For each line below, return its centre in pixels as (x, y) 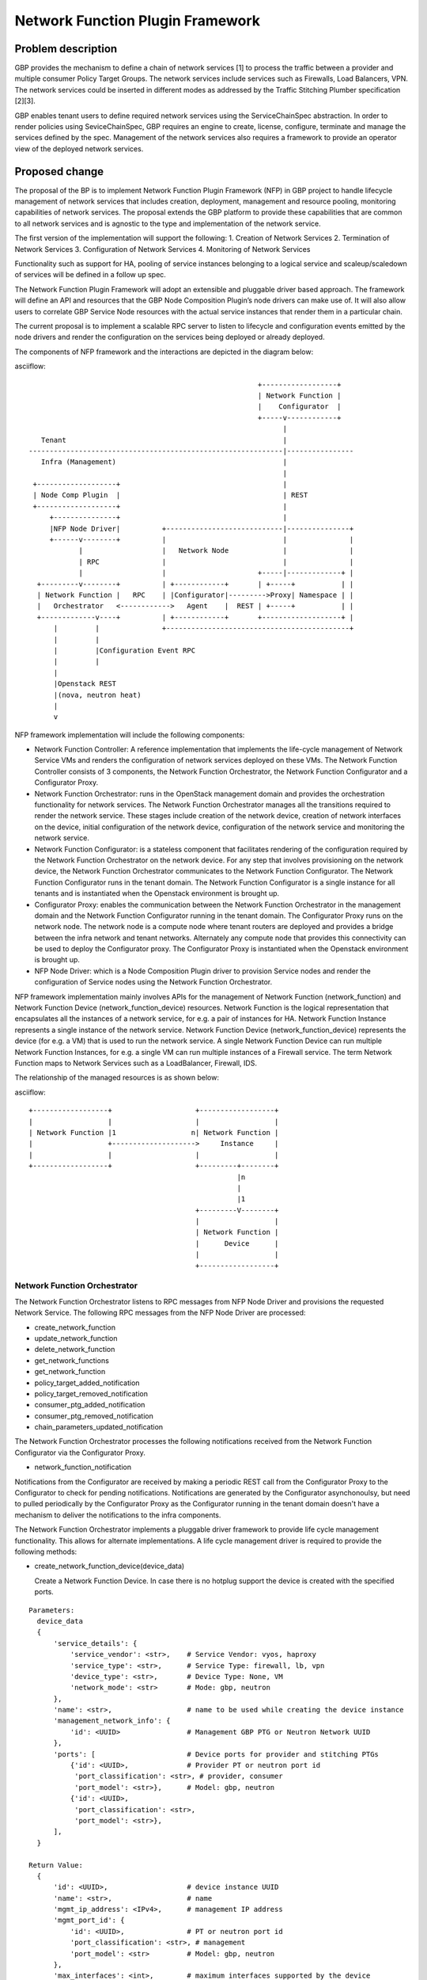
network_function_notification (83, 1467)
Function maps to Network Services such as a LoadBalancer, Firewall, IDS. (136, 1063)
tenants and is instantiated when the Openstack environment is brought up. (157, 893)
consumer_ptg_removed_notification (94, 1416)
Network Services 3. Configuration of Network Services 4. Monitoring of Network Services (162, 249)
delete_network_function (75, 1350)
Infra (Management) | (164, 462)
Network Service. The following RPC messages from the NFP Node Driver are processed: (160, 1313)
